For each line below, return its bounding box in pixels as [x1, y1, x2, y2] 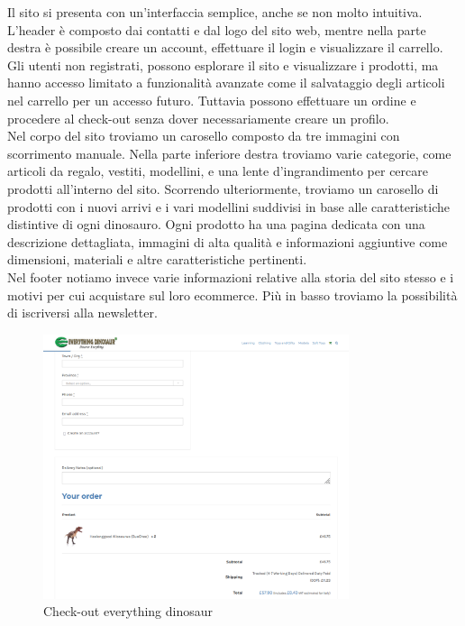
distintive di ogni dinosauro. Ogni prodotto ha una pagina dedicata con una [7, 215, 425, 234]
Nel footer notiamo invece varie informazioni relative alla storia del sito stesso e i [7, 267, 454, 286]
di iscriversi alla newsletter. [7, 303, 158, 322]
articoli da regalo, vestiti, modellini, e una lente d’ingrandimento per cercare [7, 161, 428, 180]
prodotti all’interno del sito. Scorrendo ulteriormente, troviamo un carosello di [7, 179, 439, 198]
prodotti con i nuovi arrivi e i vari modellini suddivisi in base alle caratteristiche [7, 197, 450, 216]
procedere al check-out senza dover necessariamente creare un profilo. [7, 108, 389, 127]
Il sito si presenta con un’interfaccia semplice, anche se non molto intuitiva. [7, 3, 423, 21]
